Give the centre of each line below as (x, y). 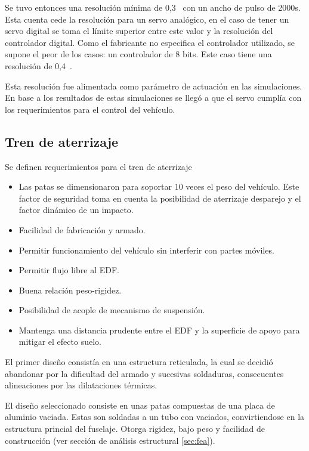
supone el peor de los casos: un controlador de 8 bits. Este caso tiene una (138, 54)
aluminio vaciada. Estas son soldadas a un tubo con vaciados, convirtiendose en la (155, 417)
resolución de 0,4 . (38, 65)
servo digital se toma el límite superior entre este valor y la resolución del (139, 31)
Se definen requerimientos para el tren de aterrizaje (98, 166)
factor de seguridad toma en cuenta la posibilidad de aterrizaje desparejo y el (160, 198)
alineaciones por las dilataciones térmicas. (81, 385)
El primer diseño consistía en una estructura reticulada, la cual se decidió (139, 362)
